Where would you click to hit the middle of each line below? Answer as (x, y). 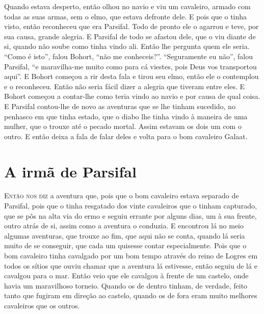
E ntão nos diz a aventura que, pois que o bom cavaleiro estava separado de (122, 195)
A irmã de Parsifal (70, 171)
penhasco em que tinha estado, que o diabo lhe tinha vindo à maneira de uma (126, 116)
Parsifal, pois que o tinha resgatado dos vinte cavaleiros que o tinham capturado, (130, 206)
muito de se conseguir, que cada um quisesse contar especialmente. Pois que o (125, 245)
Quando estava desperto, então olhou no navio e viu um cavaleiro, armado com (127, 6)
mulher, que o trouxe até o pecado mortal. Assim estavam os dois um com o (123, 126)
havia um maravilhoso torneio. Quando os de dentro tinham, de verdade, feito (126, 285)
